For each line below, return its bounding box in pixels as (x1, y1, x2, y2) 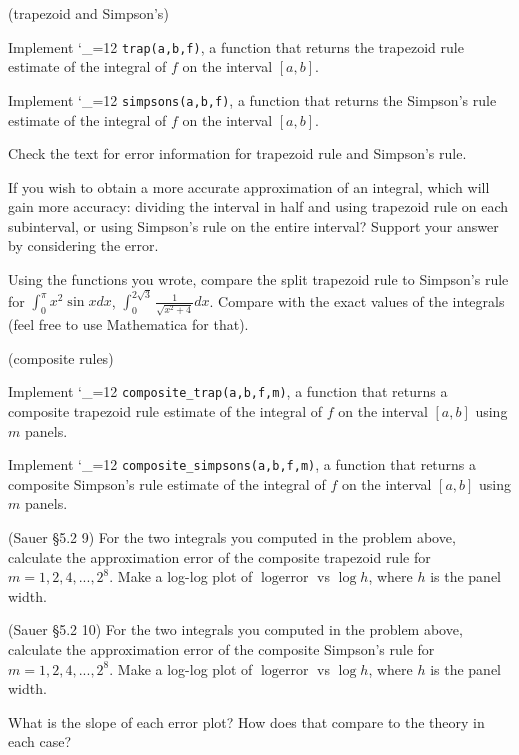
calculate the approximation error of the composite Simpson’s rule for (8, 638, 435, 659)
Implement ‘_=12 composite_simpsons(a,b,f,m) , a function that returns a (8, 454, 477, 475)
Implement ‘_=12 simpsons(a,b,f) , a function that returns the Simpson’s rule (8, 89, 497, 110)
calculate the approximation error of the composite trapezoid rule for (8, 546, 431, 567)
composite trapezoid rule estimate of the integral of (8, 400, 323, 421)
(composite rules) (8, 347, 114, 368)
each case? (8, 731, 72, 752)
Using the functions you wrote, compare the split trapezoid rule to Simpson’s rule (8, 269, 509, 290)
